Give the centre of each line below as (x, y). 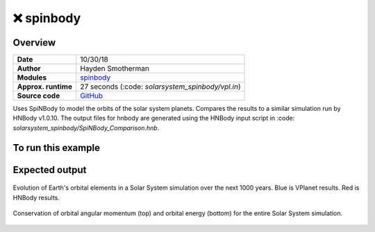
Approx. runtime (45, 87)
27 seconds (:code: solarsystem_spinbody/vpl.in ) (160, 87)
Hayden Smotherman (115, 69)
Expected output (50, 170)
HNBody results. (36, 197)
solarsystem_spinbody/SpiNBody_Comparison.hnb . (86, 127)
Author (29, 69)
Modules (32, 78)
